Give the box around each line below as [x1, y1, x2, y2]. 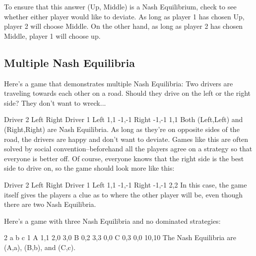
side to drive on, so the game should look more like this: [4, 163, 175, 173]
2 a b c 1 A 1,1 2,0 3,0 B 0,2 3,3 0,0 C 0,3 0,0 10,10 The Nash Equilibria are [4, 232, 236, 243]
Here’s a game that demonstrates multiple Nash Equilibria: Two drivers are [4, 78, 233, 88]
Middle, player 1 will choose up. [4, 30, 101, 41]
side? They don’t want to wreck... [4, 97, 106, 108]
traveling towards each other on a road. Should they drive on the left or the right [4, 88, 251, 98]
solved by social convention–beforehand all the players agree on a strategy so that [4, 143, 253, 154]
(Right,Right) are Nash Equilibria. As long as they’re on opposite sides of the [4, 124, 240, 134]
